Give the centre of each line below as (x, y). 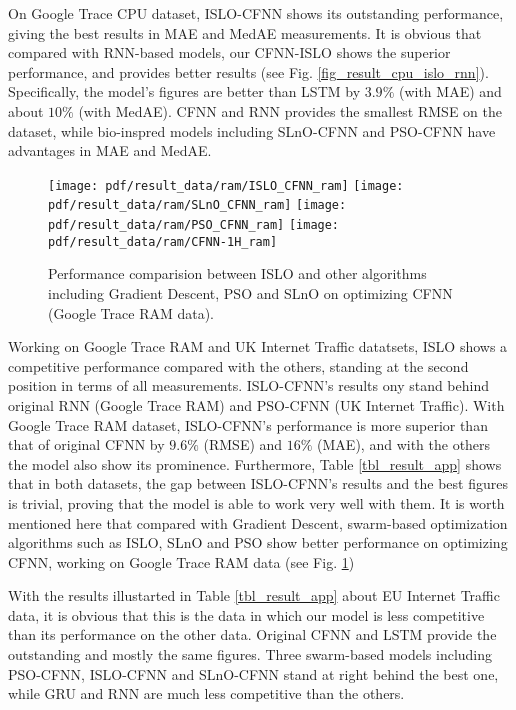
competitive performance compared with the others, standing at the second (238, 365)
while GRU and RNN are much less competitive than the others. (206, 693)
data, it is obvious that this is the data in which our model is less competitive (246, 614)
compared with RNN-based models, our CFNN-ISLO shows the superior (229, 52)
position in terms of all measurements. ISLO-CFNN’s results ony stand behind (249, 385)
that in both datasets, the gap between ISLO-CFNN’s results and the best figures (258, 483)
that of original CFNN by (86, 444)
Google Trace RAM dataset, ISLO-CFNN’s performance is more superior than (248, 424)
